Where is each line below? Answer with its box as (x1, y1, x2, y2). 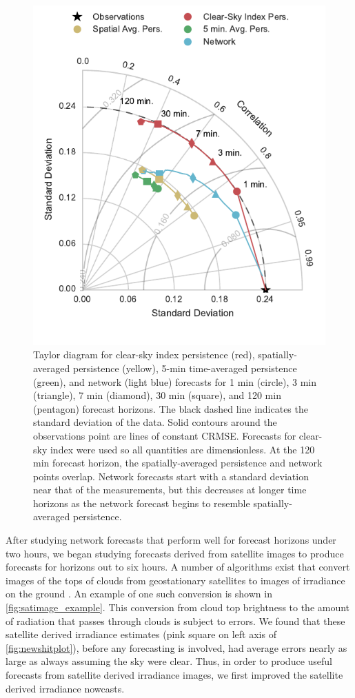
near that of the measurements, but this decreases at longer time (33, 482, 307, 497)
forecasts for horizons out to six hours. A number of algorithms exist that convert (6, 560, 350, 574)
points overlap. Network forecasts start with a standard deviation (33, 469, 309, 483)
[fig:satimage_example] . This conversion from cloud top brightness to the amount (6, 600, 350, 615)
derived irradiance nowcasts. (6, 681, 125, 695)
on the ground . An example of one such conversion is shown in (6, 586, 272, 601)
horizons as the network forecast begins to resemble (33, 495, 250, 510)
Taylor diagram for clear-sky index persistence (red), (33, 347, 255, 362)
